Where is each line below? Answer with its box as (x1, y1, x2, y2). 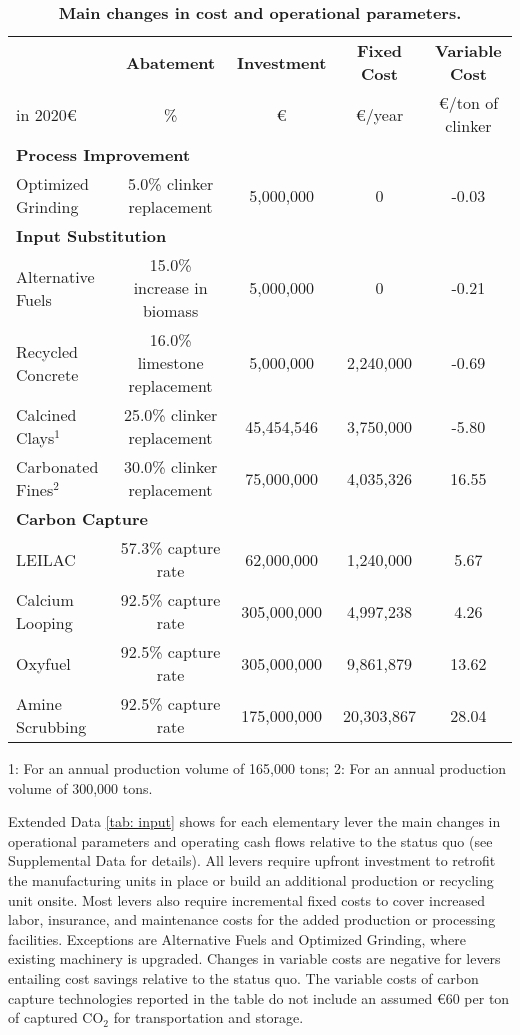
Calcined (16, 403, 77, 426)
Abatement (125, 50, 216, 74)
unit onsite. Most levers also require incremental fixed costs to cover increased (8, 889, 486, 910)
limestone (137, 351, 204, 374)
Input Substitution (16, 224, 167, 247)
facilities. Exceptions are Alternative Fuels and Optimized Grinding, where (8, 928, 466, 949)
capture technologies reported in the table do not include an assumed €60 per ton (8, 987, 510, 1008)
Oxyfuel (16, 651, 71, 675)
